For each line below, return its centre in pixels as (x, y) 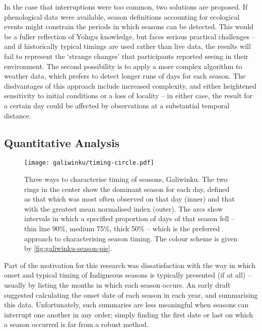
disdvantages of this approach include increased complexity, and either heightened (130, 85)
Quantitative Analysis (62, 142)
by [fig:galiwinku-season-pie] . (68, 248)
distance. (18, 115)
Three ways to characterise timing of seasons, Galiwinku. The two (126, 179)
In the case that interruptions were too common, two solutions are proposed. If (126, 7)
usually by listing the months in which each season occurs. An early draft (117, 284)
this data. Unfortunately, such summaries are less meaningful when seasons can (126, 305)
